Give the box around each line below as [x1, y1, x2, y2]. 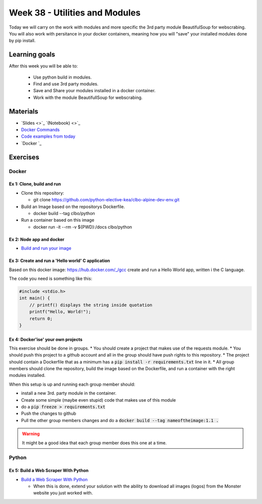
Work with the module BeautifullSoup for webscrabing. [33, 95, 143, 100]
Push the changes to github [21, 410, 76, 417]
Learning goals [9, 50, 55, 59]
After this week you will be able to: [9, 63, 78, 69]
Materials [9, 107, 38, 115]
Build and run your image [21, 245, 71, 251]
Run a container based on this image [21, 217, 95, 223]
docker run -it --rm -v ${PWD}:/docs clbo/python [33, 224, 132, 230]
